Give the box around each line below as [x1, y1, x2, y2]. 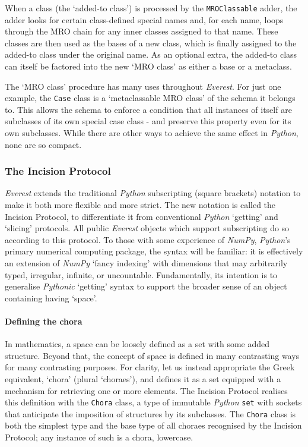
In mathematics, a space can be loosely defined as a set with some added [5, 338, 270, 350]
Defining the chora [5, 315, 82, 327]
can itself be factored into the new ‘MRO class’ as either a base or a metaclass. [5, 60, 292, 73]
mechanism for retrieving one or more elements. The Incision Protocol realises [5, 384, 288, 396]
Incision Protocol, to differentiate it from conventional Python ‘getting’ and [5, 210, 278, 222]
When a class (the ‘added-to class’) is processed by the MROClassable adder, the [5, 2, 297, 14]
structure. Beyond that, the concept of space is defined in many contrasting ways [5, 349, 300, 361]
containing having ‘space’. [5, 291, 97, 304]
